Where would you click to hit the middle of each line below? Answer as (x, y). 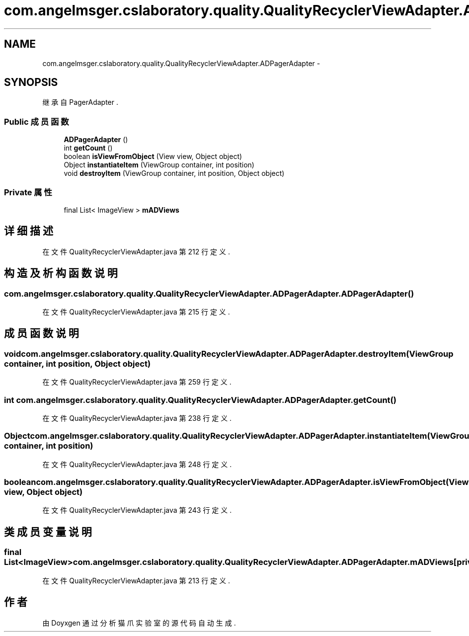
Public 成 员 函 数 (37, 121)
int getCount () (88, 148)
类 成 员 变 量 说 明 (48, 532)
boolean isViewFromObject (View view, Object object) (153, 157)
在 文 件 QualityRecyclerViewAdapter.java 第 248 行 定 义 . (137, 464)
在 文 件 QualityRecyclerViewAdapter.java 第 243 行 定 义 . (137, 510)
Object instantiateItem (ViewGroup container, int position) (159, 165)
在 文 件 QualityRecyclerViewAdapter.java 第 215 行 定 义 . (136, 312)
